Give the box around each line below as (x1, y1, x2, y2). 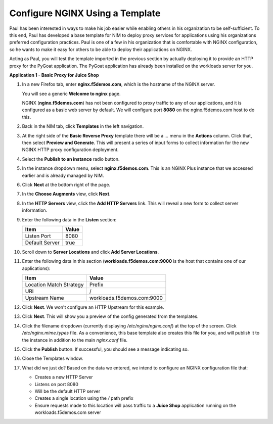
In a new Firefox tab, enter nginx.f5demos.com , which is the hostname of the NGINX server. (22, 81, 215, 87)
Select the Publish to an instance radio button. (22, 156, 120, 162)
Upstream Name (25, 295, 64, 302)
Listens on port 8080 (34, 381, 78, 387)
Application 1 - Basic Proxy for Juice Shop (9, 72, 99, 78)
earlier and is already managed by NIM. (22, 172, 104, 178)
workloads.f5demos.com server (34, 409, 101, 415)
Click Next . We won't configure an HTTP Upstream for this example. (22, 304, 164, 310)
